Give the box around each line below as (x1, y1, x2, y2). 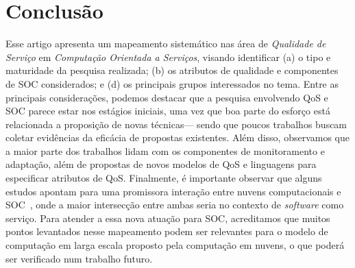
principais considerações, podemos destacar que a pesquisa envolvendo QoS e (5, 90, 328, 104)
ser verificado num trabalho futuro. (5, 251, 153, 265)
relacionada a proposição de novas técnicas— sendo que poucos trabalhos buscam (5, 117, 347, 131)
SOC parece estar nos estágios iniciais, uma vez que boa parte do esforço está (5, 103, 330, 118)
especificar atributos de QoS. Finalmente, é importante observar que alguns (5, 171, 322, 185)
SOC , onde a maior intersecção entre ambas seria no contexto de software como (5, 197, 344, 212)
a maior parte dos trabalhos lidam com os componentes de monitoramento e (5, 143, 325, 158)
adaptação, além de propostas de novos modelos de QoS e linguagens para (5, 157, 317, 171)
